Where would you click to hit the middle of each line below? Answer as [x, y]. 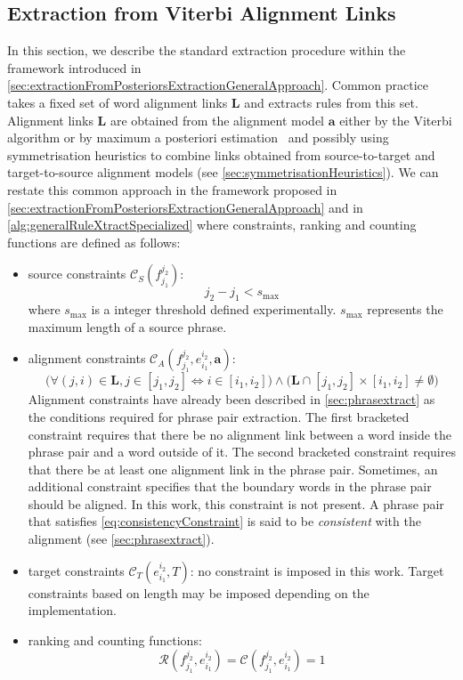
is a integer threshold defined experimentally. [214, 309]
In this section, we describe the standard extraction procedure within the [207, 50]
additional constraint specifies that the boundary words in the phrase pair [230, 486]
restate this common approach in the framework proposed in [172, 189]
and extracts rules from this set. [331, 102]
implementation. [72, 610]
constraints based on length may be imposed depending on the [199, 592]
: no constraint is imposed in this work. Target [317, 570]
